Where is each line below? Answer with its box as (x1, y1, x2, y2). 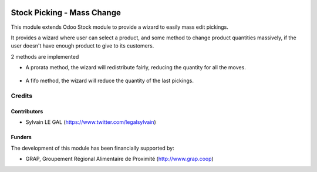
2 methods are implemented (11, 53, 79, 60)
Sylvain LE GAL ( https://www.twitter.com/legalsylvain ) (25, 119, 157, 126)
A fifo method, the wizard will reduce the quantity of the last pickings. (25, 77, 194, 85)
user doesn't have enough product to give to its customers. (11, 42, 154, 49)
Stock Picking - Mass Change (11, 8, 122, 18)
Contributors (11, 108, 43, 115)
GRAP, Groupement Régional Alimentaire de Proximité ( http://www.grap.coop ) (25, 156, 214, 163)
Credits (11, 92, 32, 100)
